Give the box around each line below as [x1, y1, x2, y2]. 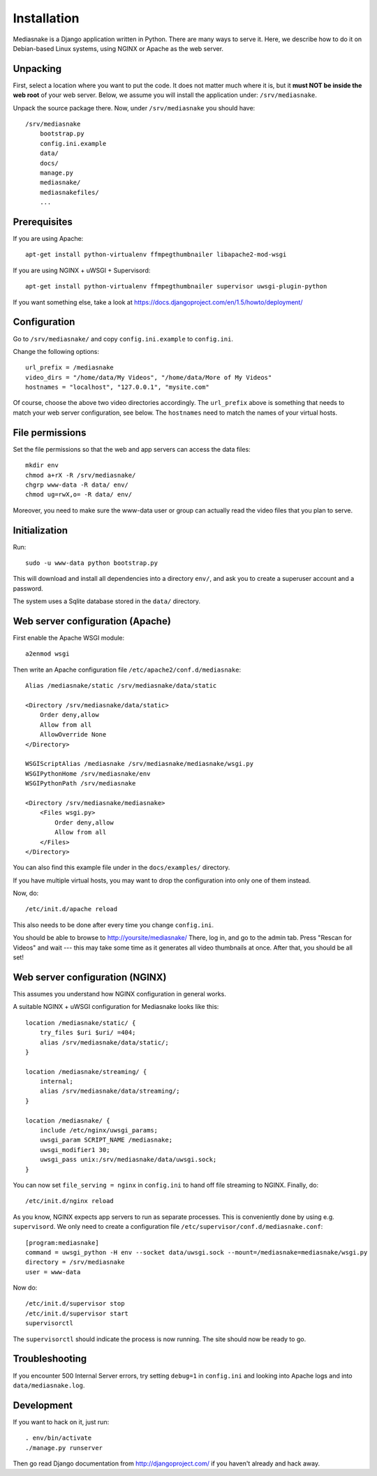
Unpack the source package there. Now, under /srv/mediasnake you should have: [13, 103, 256, 112]
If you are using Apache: [13, 235, 84, 243]
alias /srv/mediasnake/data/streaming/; [39, 1087, 181, 1095]
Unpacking [13, 63, 62, 75]
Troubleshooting [13, 1353, 87, 1365]
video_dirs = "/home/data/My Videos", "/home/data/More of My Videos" [25, 374, 272, 381]
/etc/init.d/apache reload [25, 905, 118, 913]
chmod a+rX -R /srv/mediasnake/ [25, 471, 136, 479]
